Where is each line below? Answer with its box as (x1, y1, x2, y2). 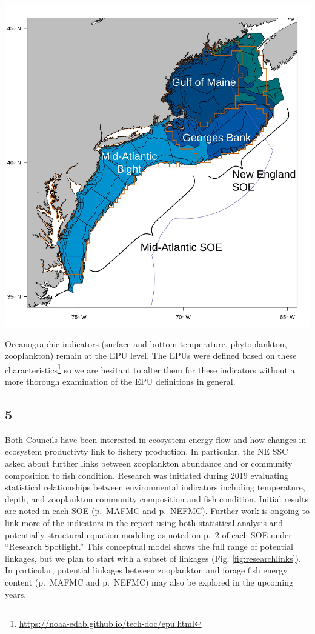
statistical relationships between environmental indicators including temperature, (5, 481, 305, 493)
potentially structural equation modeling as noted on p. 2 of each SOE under (5, 528, 292, 541)
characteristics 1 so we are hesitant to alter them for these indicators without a (5, 361, 295, 376)
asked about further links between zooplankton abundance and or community (5, 456, 293, 469)
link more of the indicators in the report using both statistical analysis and (5, 516, 283, 529)
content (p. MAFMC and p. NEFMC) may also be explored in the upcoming (5, 575, 293, 588)
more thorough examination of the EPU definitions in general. (5, 375, 236, 387)
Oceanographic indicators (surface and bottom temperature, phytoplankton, (5, 337, 287, 350)
